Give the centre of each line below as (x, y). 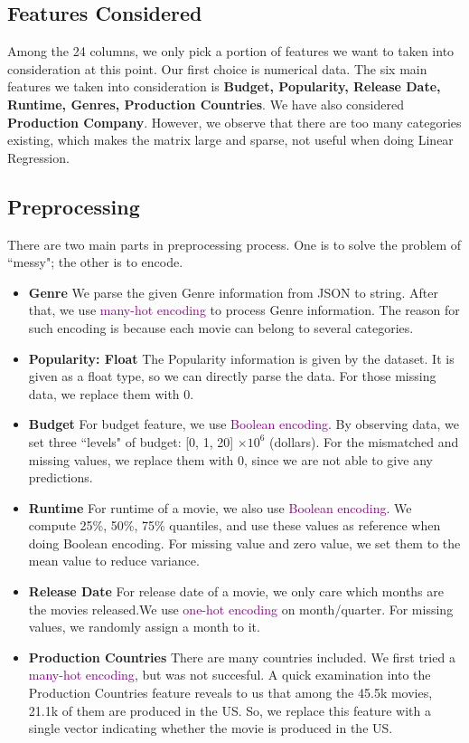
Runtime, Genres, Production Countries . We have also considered (206, 104)
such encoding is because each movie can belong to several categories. (221, 327)
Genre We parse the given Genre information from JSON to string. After (233, 292)
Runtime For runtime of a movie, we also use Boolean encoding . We (220, 507)
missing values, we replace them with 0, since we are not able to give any (230, 459)
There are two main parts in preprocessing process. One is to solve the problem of (234, 244)
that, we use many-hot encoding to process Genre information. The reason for (244, 310)
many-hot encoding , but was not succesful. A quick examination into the (230, 675)
